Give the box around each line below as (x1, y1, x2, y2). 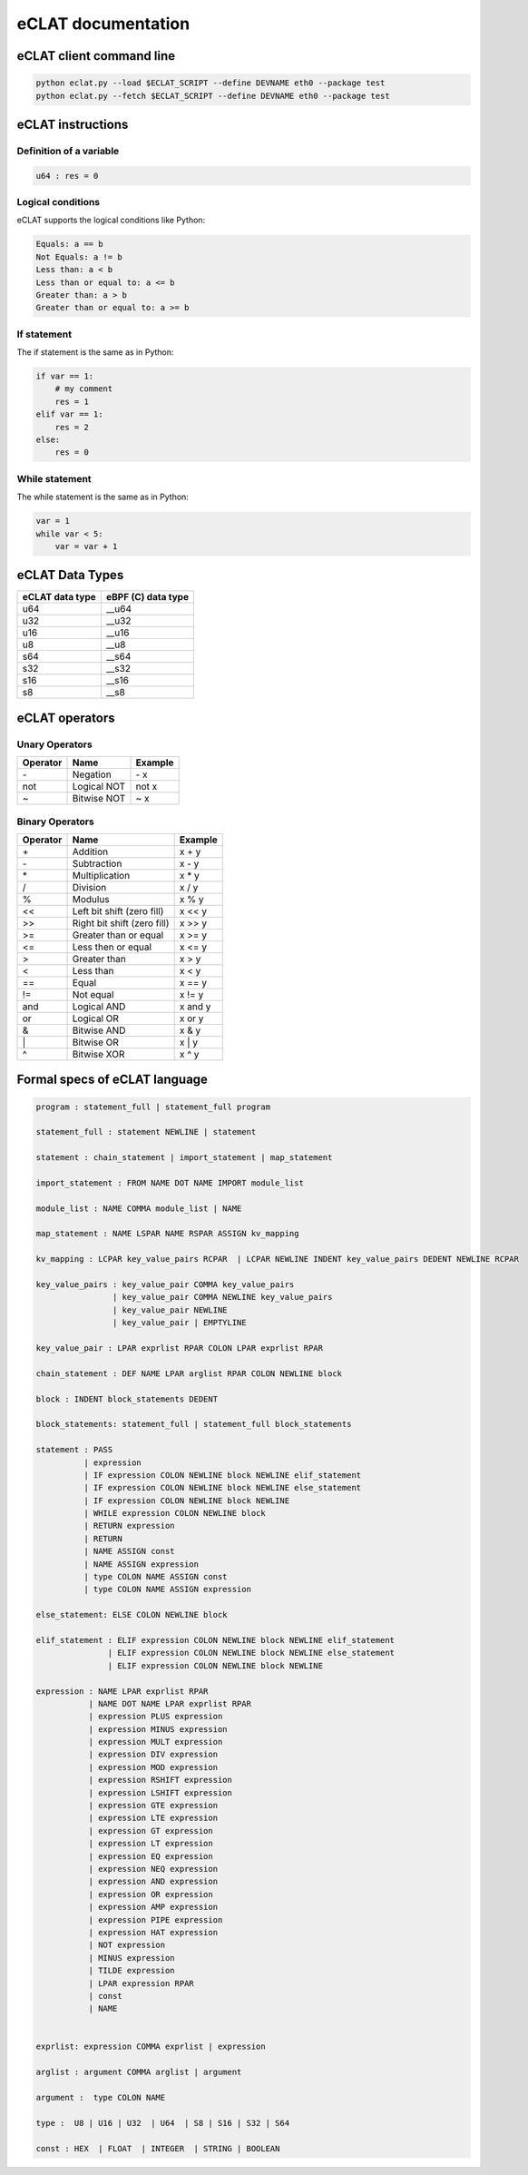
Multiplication (72, 869, 131, 881)
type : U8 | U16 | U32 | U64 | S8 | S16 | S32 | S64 (35, 2118, 290, 2128)
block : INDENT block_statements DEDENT (35, 1393, 218, 1404)
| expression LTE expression (88, 1813, 218, 1824)
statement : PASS (35, 1444, 113, 1455)
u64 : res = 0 (35, 171, 99, 181)
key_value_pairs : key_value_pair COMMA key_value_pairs (35, 1280, 295, 1290)
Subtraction (72, 857, 122, 870)
